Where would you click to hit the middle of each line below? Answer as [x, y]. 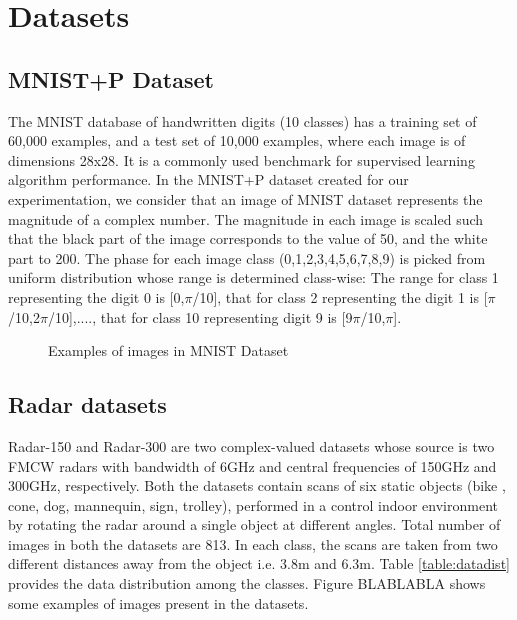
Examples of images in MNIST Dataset [168, 350]
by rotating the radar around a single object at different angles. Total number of [254, 524]
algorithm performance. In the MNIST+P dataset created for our [208, 179]
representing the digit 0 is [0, [96, 296]
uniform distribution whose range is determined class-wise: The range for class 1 [253, 277]
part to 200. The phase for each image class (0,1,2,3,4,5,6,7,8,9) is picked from [247, 257]
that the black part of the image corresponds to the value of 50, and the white [248, 238]
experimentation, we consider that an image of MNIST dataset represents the [245, 198]
